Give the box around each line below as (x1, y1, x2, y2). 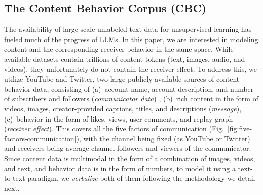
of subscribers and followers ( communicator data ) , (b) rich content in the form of (4, 93, 258, 104)
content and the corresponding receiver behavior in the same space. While (4, 44, 234, 54)
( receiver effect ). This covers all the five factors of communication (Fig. (4, 123, 224, 134)
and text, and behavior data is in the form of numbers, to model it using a (4, 163, 236, 173)
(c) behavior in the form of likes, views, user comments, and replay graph (4, 113, 233, 124)
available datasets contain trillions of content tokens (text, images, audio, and (4, 53, 245, 64)
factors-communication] (4, 133, 77, 143)
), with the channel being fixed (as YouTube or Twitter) (76, 133, 250, 143)
